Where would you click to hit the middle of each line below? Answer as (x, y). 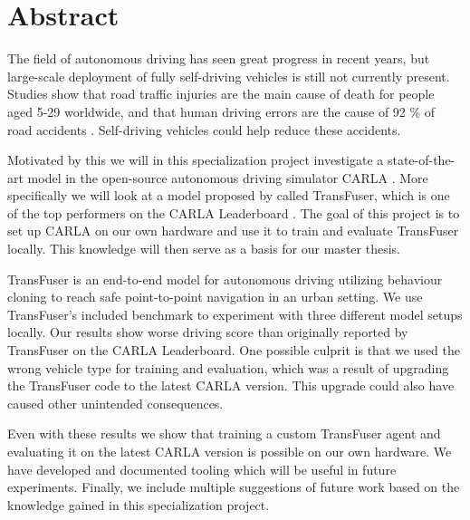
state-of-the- (421, 160)
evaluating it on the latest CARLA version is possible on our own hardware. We (230, 451)
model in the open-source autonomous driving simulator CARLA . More (228, 177)
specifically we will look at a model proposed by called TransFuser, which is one (229, 195)
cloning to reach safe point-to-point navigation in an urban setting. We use (215, 297)
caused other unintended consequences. (115, 403)
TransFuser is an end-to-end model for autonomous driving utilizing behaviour (225, 279)
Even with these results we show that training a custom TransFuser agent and (224, 433)
